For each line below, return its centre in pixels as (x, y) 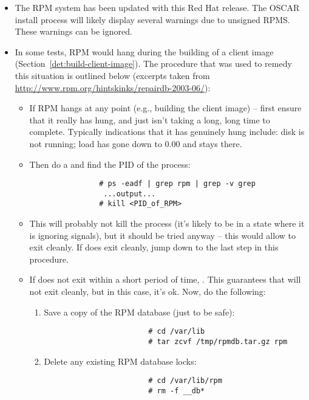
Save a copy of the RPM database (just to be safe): (139, 312)
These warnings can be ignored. (73, 31)
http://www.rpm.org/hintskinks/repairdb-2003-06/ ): (113, 87)
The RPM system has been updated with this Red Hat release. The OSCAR (157, 7)
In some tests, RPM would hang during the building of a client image (144, 51)
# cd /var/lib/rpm (185, 381)
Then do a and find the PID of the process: (110, 164)
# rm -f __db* (177, 391)
